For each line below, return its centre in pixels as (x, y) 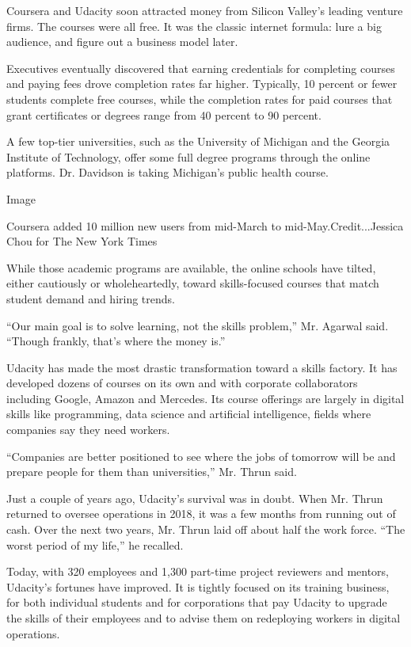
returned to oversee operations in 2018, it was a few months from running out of (201, 514)
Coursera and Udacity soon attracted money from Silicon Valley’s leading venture (205, 10)
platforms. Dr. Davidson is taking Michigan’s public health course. (167, 172)
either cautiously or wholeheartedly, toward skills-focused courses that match (193, 283)
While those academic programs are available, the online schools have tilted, (191, 267)
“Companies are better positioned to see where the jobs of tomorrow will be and (201, 456)
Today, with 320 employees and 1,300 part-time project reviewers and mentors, (198, 571)
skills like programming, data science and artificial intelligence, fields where (189, 414)
